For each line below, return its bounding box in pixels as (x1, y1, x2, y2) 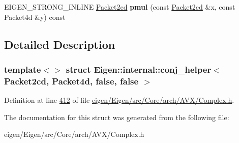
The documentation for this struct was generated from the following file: (4, 111, 229, 122)
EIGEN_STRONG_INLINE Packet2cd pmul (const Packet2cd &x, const (4, 2, 235, 12)
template (4, 63, 41, 75)
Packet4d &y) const (4, 11, 66, 22)
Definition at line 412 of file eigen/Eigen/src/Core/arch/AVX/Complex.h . (4, 95, 234, 105)
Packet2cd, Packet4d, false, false (4, 74, 139, 87)
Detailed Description (4, 36, 115, 52)
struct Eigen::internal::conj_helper (66, 63, 212, 75)
